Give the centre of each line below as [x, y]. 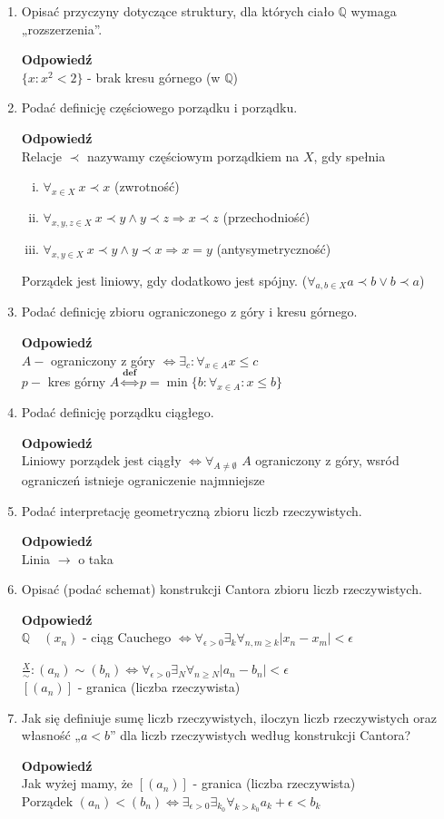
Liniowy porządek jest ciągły [101, 460]
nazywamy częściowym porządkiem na [193, 156]
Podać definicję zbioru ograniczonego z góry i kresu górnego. [189, 312]
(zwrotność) [147, 186]
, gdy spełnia [350, 156]
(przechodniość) [266, 216]
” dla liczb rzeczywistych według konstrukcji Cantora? [261, 735]
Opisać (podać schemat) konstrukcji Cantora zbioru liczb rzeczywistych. [222, 589]
